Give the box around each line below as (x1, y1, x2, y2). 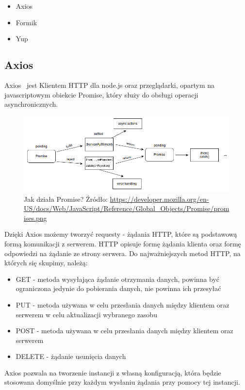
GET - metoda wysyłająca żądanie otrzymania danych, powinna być (16, 274, 220, 284)
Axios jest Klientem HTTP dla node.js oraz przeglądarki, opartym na (4, 80, 215, 90)
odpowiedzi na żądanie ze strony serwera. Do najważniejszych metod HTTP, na (4, 248, 241, 258)
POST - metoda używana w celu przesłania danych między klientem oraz (16, 325, 233, 336)
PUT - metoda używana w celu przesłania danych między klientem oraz (16, 299, 229, 309)
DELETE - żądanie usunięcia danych (16, 351, 126, 361)
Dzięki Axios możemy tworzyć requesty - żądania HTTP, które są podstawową (4, 229, 237, 239)
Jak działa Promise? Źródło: (24, 194, 108, 204)
